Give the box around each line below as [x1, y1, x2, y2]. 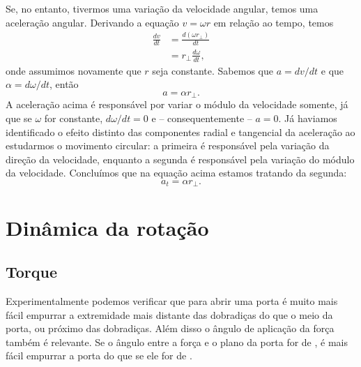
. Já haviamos [278, 110, 337, 125]
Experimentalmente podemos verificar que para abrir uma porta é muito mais [6, 293, 338, 308]
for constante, [44, 110, 103, 125]
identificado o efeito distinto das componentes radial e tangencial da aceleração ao [6, 124, 355, 139]
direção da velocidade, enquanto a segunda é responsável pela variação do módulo [6, 151, 355, 166]
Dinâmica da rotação [6, 213, 209, 241]
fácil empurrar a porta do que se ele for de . [6, 348, 192, 363]
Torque [6, 261, 58, 283]
